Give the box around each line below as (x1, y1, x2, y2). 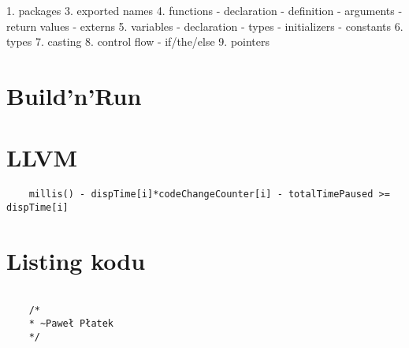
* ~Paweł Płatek (28, 318, 114, 330)
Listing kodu (6, 244, 146, 276)
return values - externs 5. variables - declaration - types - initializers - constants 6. (6, 17, 403, 34)
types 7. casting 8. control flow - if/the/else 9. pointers (6, 33, 270, 50)
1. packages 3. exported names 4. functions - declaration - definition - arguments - (6, 2, 403, 18)
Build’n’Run (6, 79, 142, 111)
